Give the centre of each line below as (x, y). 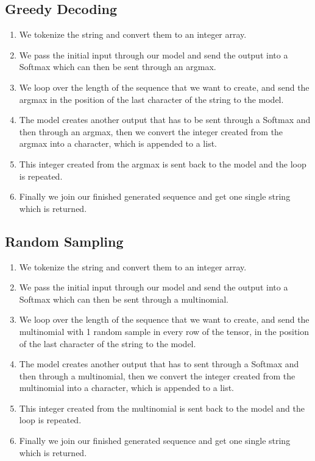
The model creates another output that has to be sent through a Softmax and (165, 120)
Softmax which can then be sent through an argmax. (118, 67)
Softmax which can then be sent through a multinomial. (124, 299)
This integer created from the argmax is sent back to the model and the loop (163, 164)
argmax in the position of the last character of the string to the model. (151, 99)
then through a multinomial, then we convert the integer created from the (157, 375)
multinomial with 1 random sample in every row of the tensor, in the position (164, 331)
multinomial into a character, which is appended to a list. (126, 388)
